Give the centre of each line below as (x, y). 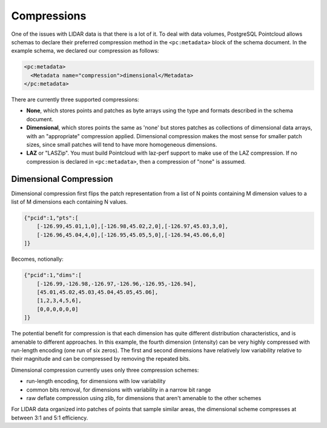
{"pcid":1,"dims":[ (53, 275)
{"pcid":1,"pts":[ (51, 218)
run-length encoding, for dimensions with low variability (96, 381)
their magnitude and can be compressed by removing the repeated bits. (101, 359)
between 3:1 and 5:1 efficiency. (50, 418)
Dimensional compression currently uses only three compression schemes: (105, 370)
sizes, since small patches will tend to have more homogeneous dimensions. (122, 145)
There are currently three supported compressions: (75, 99)
